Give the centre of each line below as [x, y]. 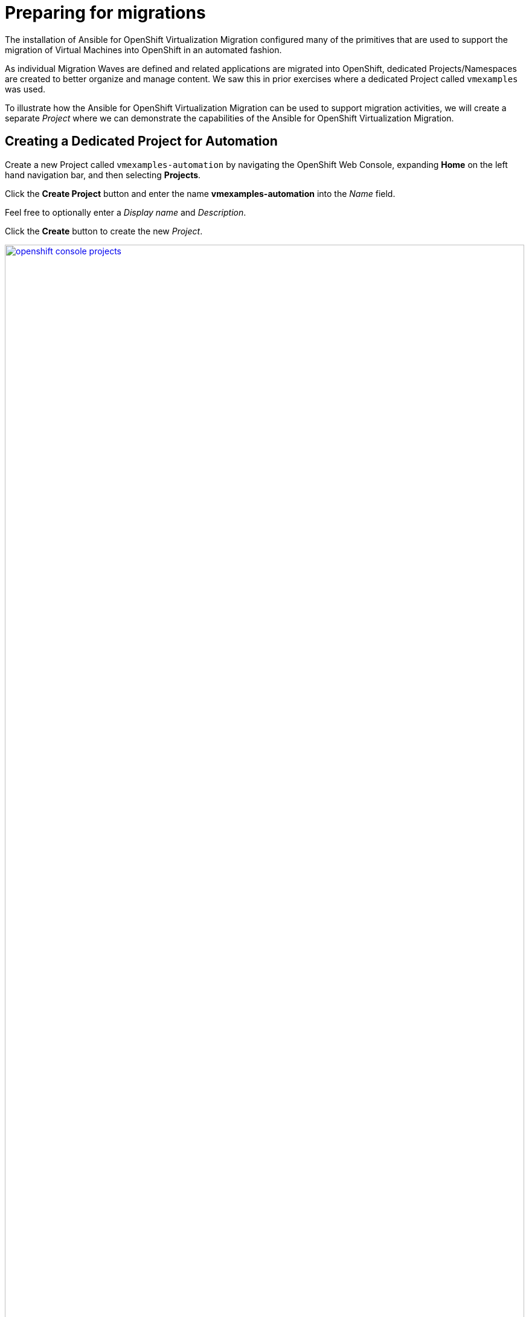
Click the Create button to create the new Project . [104, 231]
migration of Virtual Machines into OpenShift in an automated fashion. [143, 50]
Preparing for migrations [105, 13]
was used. [25, 89]
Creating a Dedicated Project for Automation [141, 141]
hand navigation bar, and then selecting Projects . [103, 175]
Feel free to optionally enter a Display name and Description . [126, 212]
